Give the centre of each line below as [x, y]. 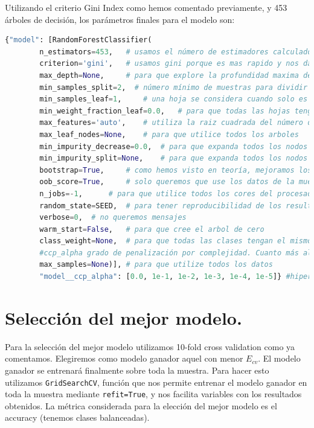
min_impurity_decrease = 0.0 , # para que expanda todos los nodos [174, 146]
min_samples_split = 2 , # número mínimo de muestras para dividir [174, 87]
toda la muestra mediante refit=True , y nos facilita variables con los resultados [153, 394]
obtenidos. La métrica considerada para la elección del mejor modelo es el [141, 405]
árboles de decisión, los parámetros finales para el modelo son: [120, 19]
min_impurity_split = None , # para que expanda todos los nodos [174, 158]
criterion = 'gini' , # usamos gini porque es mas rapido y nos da [176, 64]
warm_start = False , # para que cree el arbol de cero [152, 229]
